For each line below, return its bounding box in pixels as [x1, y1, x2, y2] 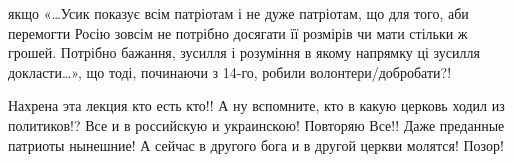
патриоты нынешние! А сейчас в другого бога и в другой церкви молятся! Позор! [8, 134, 504, 155]
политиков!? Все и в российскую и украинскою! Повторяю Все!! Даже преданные [8, 114, 505, 135]
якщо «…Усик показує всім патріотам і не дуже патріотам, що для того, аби [8, 3, 469, 23]
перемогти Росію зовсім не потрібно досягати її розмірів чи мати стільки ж [8, 22, 468, 43]
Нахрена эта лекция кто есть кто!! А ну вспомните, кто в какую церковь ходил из [8, 95, 505, 116]
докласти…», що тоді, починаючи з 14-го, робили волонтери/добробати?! [8, 61, 452, 82]
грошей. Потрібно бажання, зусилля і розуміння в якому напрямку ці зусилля [8, 42, 480, 63]
